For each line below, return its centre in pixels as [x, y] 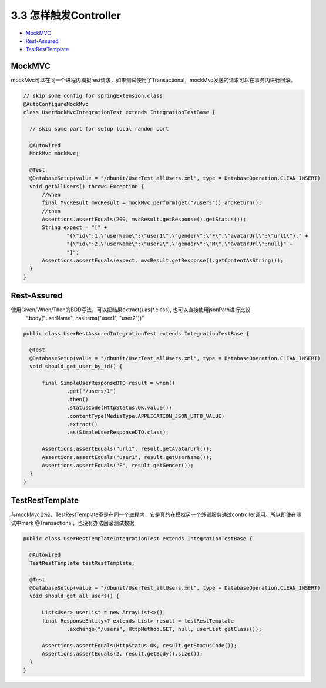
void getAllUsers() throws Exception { [87, 186]
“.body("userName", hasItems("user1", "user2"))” [85, 318]
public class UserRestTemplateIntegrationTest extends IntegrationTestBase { [138, 538]
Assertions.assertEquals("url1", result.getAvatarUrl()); [127, 449]
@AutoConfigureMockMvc [56, 104]
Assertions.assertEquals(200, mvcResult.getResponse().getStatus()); [144, 220]
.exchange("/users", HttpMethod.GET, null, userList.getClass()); [164, 629]
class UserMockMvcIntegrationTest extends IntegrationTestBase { [119, 112]
